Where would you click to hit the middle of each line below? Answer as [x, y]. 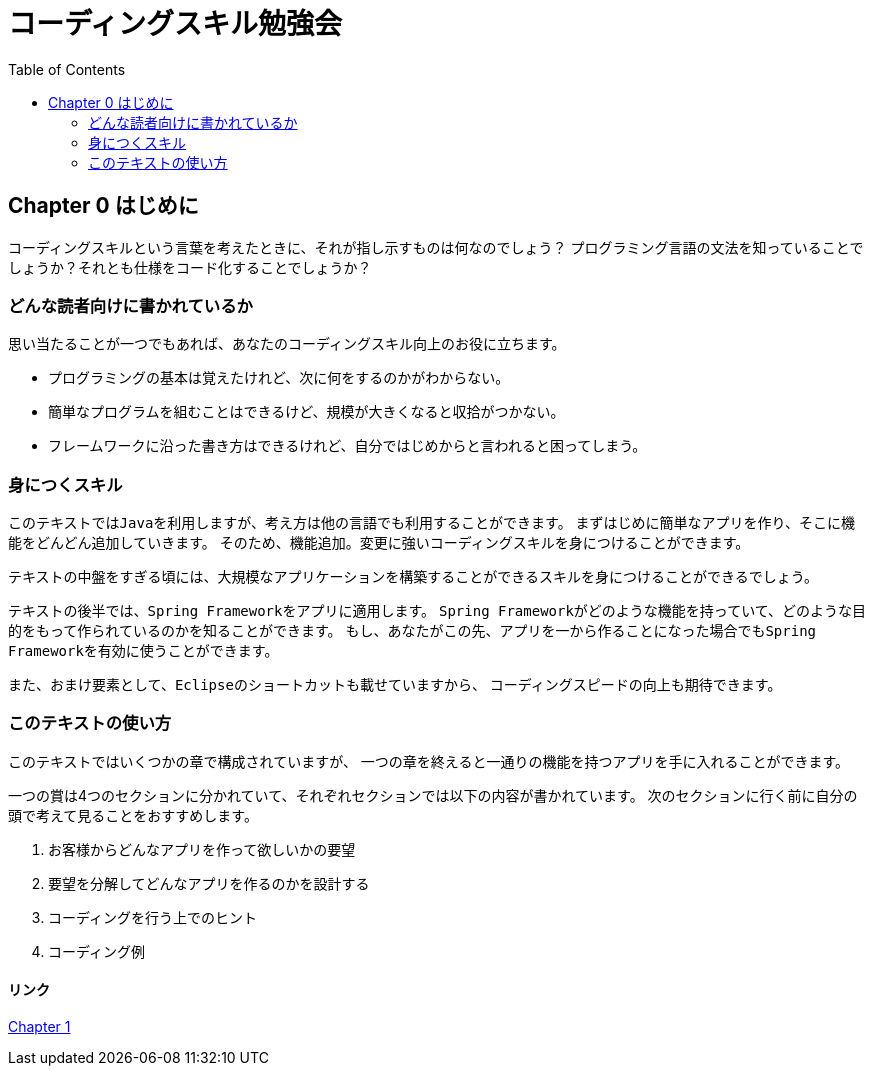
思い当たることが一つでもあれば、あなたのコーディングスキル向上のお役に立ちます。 [287, 344]
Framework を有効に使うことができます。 [143, 651]
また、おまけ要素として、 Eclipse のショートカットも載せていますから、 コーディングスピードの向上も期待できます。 [395, 685]
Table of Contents [67, 69]
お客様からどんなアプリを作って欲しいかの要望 [202, 849]
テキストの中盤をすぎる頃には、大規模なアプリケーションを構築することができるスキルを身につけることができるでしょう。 [413, 577]
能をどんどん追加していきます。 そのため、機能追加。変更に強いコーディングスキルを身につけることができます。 [379, 543]
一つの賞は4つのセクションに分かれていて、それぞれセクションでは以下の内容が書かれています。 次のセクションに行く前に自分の [433, 795]
